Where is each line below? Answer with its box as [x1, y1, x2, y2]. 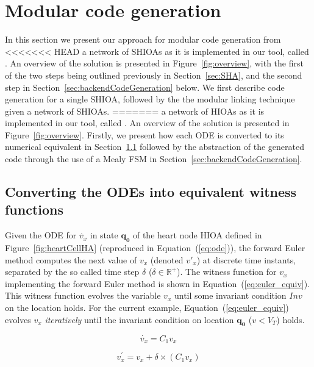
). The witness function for [177, 265, 277, 278]
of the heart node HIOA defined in [132, 229, 262, 241]
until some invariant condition [174, 289, 287, 302]
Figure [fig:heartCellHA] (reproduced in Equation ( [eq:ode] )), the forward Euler [5, 241, 305, 254]
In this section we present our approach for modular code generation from [5, 33, 281, 46]
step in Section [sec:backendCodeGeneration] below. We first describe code [5, 80, 285, 93]
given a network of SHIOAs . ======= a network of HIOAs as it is [5, 104, 265, 117]
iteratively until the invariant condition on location [45, 313, 234, 326]
